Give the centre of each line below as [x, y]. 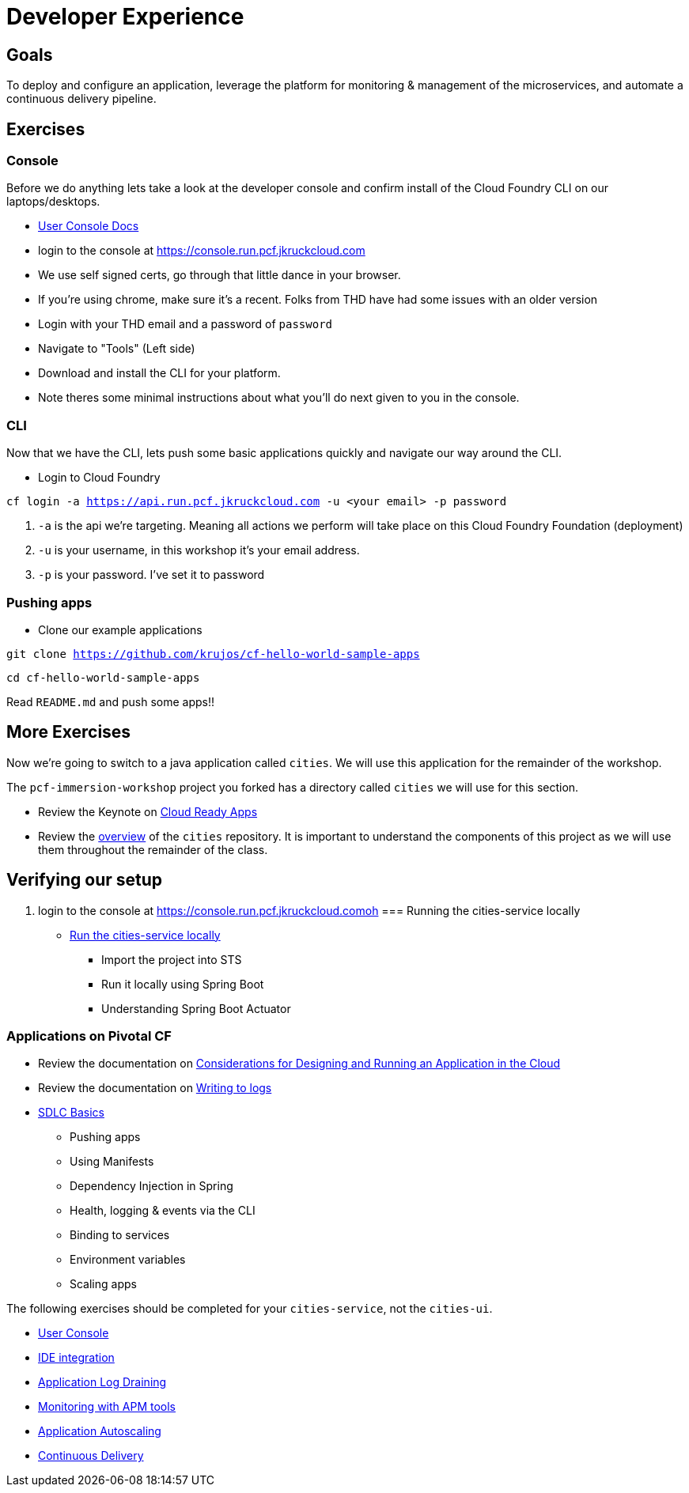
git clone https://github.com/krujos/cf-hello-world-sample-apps [213, 654]
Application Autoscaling [100, 1431]
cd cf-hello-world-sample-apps [103, 677]
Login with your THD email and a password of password [185, 324]
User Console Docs [89, 226]
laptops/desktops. [53, 202]
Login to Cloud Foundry [99, 478]
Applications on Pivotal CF [89, 1036]
